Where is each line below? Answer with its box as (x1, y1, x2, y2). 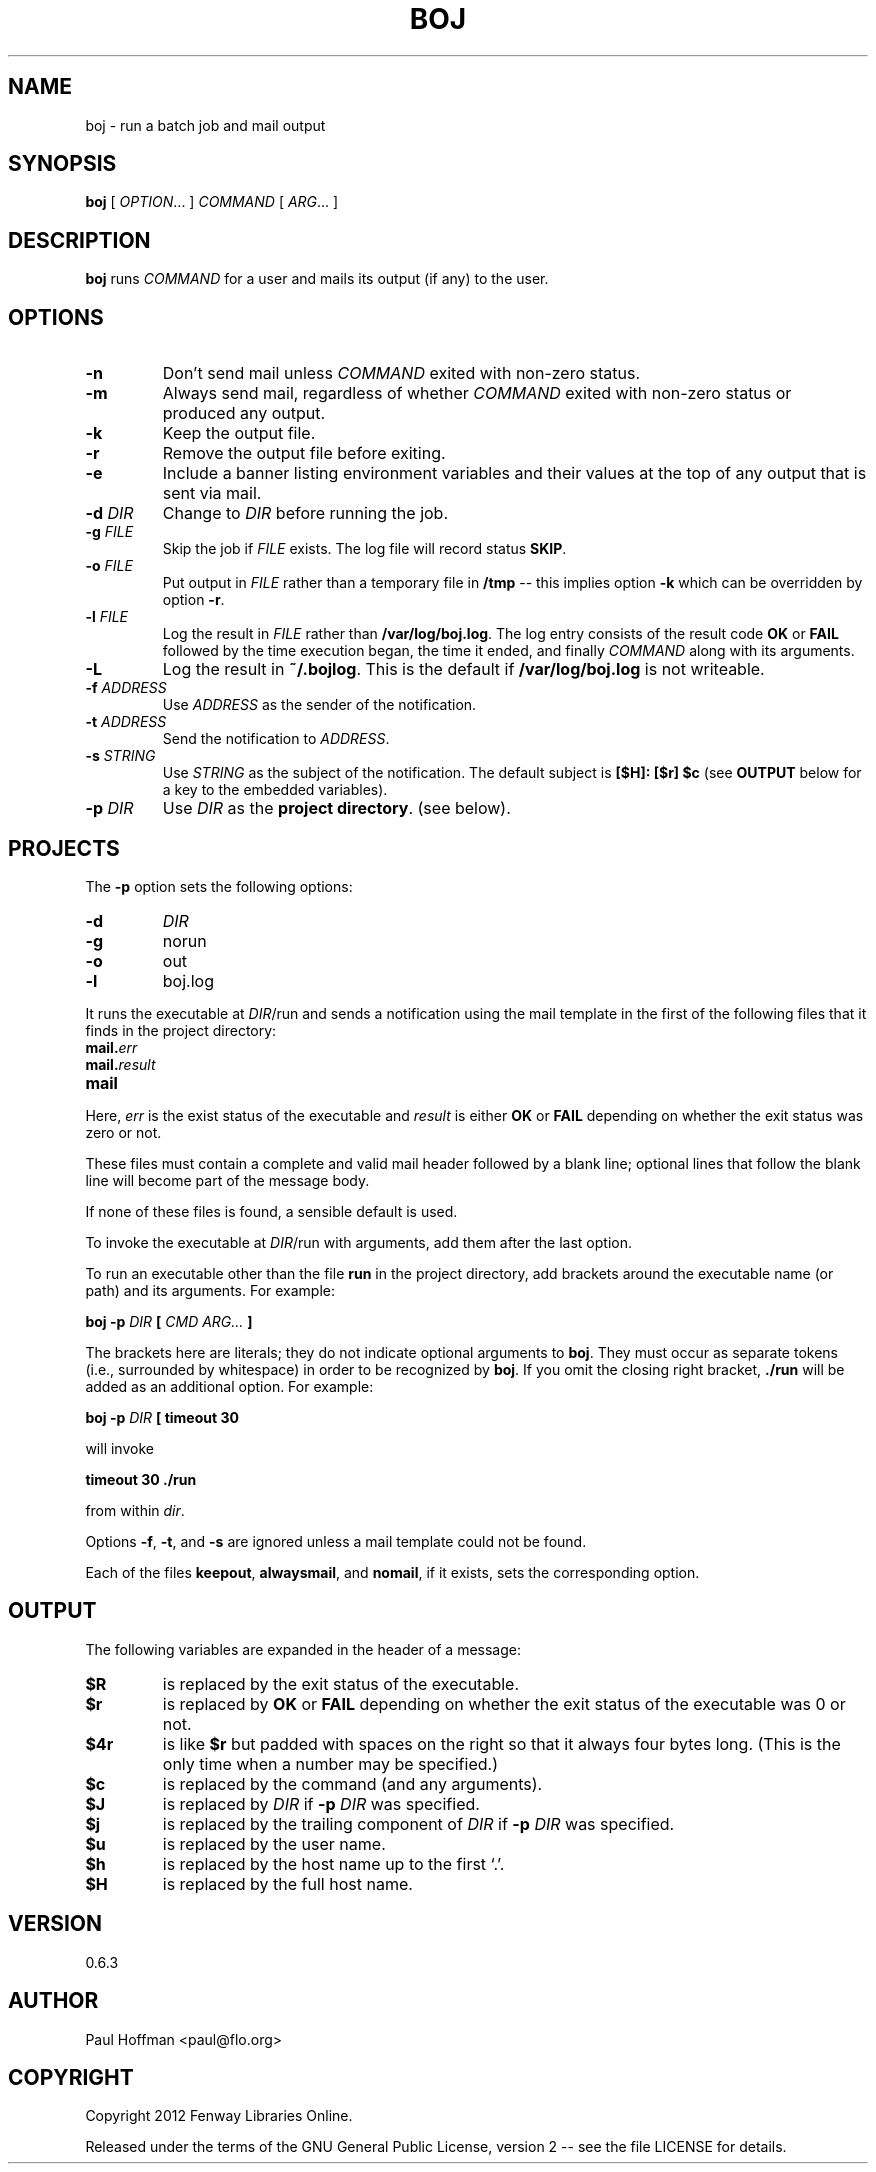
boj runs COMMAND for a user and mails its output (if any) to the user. (85, 270, 549, 288)
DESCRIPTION (8, 227, 151, 253)
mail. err (85, 1038, 138, 1056)
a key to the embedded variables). (162, 781, 388, 799)
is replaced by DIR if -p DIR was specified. (162, 1793, 480, 1814)
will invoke (85, 1439, 154, 1457)
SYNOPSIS (8, 151, 117, 177)
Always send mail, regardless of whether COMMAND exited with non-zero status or (162, 383, 792, 404)
